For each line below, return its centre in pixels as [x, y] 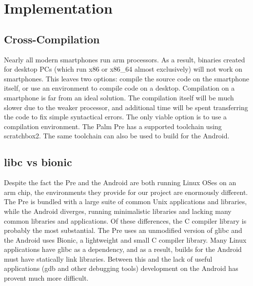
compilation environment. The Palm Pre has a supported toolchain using [113, 126]
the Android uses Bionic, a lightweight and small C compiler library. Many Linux [125, 239]
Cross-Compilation [52, 39]
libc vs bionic [38, 162]
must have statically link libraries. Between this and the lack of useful [108, 258]
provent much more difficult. [46, 278]
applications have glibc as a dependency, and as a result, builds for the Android [123, 249]
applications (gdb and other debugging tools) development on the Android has [121, 268]
